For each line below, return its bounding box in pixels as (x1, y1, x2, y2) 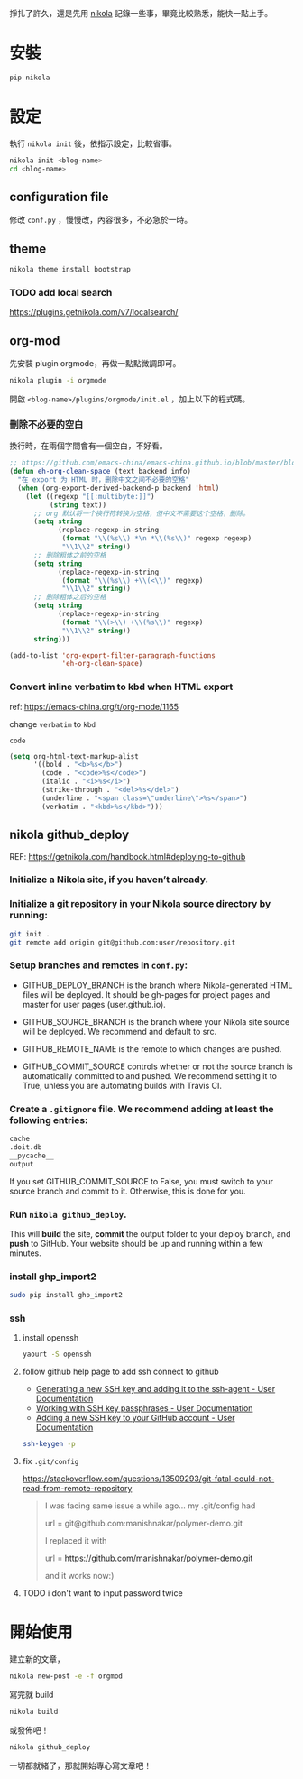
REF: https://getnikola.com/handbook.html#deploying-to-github (9, 851, 246, 862)
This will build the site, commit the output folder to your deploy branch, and (9, 1228, 291, 1239)
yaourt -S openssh (22, 1350, 92, 1360)
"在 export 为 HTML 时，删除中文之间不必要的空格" (17, 475, 190, 484)
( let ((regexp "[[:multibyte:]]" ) (25, 492, 155, 501)
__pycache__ (9, 1151, 54, 1160)
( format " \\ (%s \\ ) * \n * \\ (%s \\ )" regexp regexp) (61, 534, 252, 543)
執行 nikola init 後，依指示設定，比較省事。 (9, 138, 178, 149)
